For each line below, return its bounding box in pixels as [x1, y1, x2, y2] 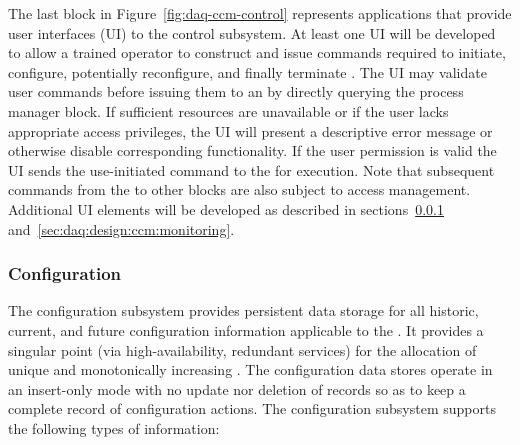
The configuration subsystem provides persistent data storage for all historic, [8, 300, 479, 321]
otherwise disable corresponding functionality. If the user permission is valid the [8, 140, 497, 161]
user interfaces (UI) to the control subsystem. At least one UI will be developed [8, 22, 496, 43]
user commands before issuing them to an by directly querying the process [8, 81, 464, 102]
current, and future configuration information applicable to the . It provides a [8, 319, 484, 340]
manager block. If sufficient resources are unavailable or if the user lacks [8, 100, 449, 121]
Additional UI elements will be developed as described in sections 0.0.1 [8, 198, 444, 219]
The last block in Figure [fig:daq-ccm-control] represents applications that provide [8, 3, 512, 23]
